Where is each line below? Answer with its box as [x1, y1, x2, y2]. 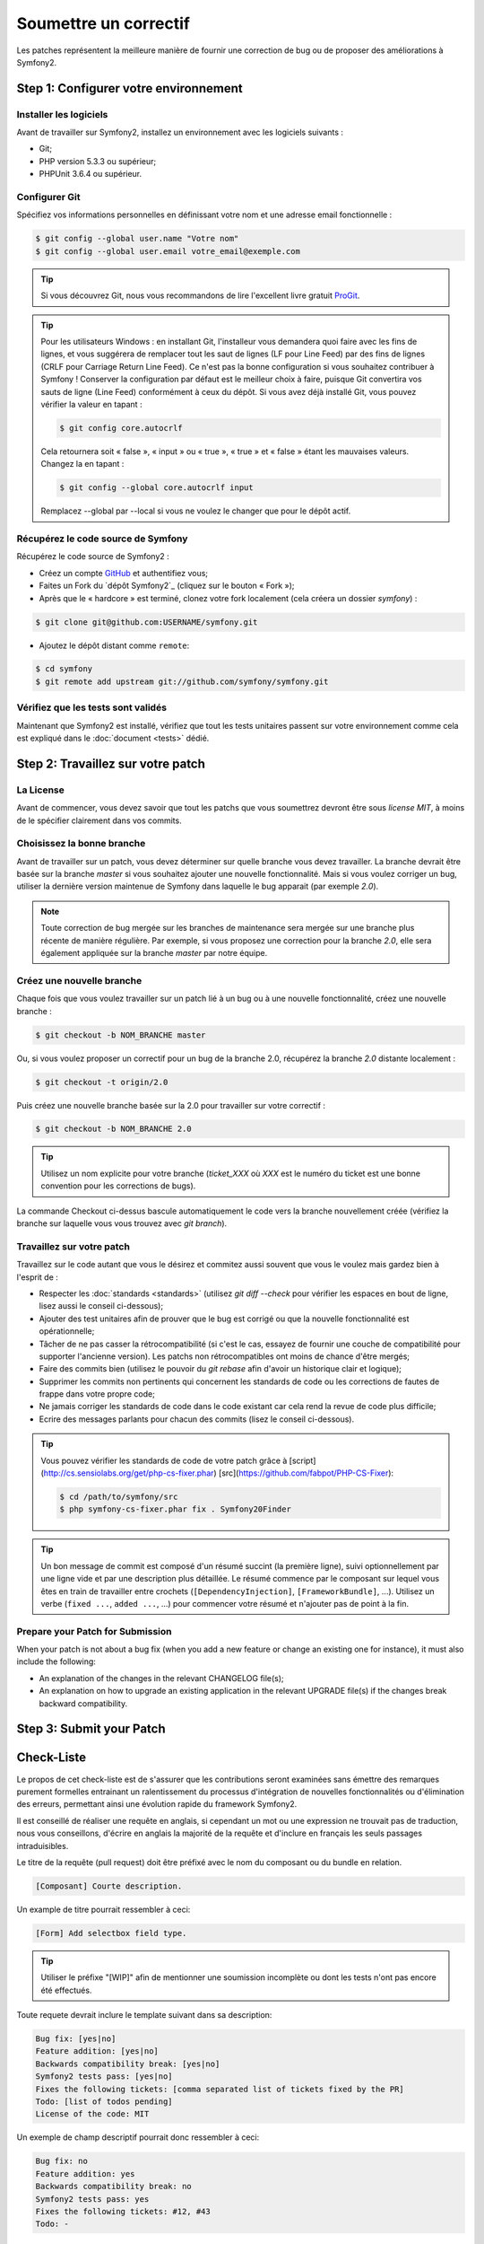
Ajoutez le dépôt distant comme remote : [39, 640, 190, 651]
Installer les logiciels [16, 108, 108, 120]
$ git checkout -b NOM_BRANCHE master [35, 1030, 206, 1040]
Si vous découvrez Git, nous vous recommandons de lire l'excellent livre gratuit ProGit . [40, 290, 360, 301]
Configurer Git [16, 191, 81, 204]
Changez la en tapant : [40, 459, 125, 469]
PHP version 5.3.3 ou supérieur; [39, 155, 157, 166]
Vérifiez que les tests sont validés [16, 701, 168, 714]
